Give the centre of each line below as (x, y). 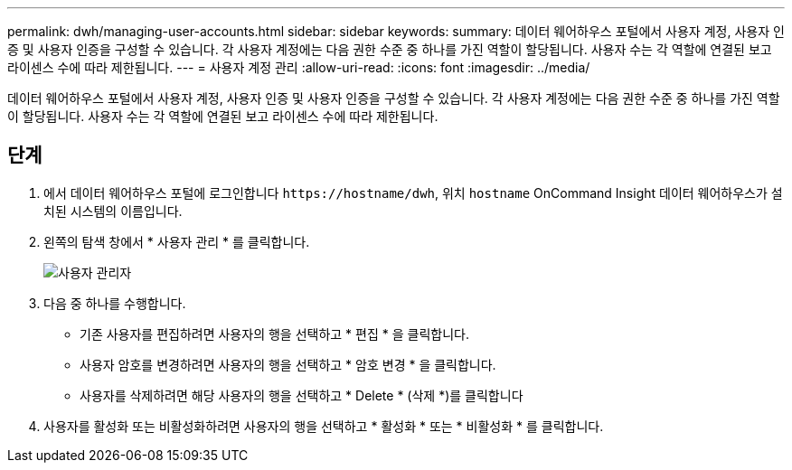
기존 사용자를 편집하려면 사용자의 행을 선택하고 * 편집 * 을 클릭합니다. (274, 334)
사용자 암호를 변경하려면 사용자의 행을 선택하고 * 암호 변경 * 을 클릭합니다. (288, 364)
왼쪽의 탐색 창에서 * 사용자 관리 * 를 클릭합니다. (177, 241)
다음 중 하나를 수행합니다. (115, 303)
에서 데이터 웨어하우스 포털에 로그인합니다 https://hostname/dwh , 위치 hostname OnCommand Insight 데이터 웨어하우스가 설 (413, 193)
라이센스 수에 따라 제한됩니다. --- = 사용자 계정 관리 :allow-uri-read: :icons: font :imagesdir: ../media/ (299, 67)
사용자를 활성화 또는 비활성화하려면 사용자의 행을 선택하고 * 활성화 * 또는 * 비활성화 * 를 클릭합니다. (324, 426)
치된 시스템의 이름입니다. (113, 211)
